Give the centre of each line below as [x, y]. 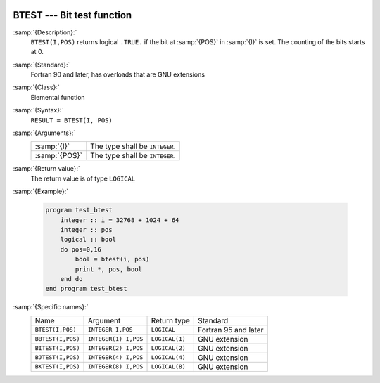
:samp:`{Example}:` [41, 191]
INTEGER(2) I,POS [115, 348]
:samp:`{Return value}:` [47, 169]
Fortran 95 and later [231, 330]
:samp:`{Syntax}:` [38, 110]
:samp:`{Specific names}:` [51, 307]
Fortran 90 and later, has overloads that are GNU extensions [118, 74]
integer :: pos [86, 229]
